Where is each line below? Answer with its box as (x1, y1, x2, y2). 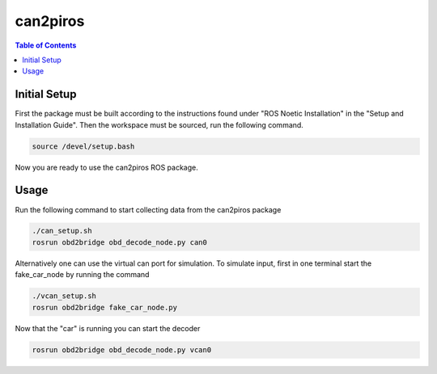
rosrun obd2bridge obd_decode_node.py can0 (32, 237, 208, 246)
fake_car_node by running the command (15, 270, 150, 279)
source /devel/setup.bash (32, 141, 135, 151)
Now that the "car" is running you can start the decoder (15, 323, 201, 333)
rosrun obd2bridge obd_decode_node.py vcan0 (32, 345, 212, 355)
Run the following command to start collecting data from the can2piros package (15, 204, 282, 214)
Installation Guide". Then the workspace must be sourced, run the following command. (15, 120, 303, 129)
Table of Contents (15, 40, 77, 50)
